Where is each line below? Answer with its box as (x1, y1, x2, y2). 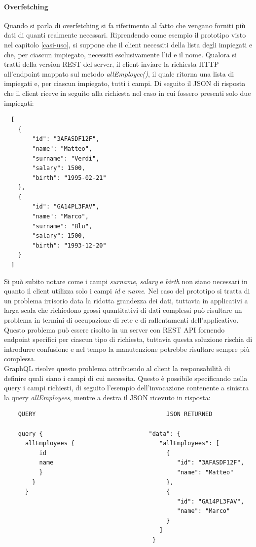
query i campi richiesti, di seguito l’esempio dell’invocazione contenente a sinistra (4, 382, 249, 393)
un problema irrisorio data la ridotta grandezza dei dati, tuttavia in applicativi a (4, 295, 248, 305)
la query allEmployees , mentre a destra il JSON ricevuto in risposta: (4, 392, 211, 402)
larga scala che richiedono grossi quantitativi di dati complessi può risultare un (4, 305, 242, 315)
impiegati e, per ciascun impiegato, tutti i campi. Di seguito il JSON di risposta (4, 78, 246, 88)
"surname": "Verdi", (32, 155, 100, 162)
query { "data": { (18, 430, 181, 437)
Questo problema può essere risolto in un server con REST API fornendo (4, 324, 225, 335)
